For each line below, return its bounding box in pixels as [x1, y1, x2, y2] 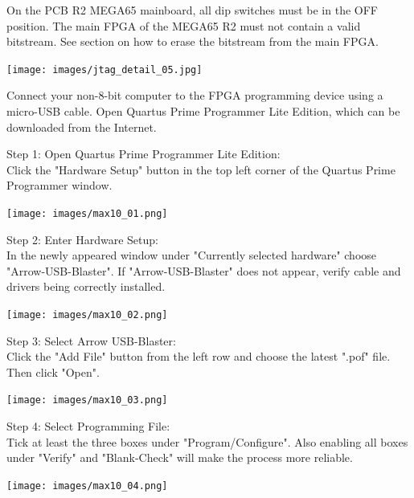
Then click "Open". [6, 363, 100, 380]
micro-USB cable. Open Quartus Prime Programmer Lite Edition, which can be [6, 103, 400, 120]
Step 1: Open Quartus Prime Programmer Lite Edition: [6, 145, 281, 162]
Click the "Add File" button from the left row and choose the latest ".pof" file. [6, 348, 391, 365]
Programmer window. [6, 177, 113, 194]
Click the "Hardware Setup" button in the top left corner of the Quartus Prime [6, 161, 396, 178]
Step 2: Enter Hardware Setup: [6, 231, 158, 247]
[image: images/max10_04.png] [6, 480, 168, 492]
